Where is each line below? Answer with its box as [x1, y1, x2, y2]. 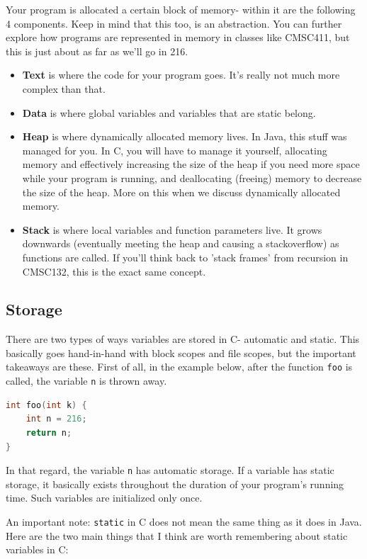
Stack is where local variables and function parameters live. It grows [22, 222, 322, 237]
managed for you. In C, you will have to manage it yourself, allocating [22, 142, 327, 157]
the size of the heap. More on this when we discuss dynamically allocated [22, 184, 341, 199]
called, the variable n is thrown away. [6, 373, 167, 388]
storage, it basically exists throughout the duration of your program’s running [6, 476, 344, 491]
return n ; [26, 427, 72, 438]
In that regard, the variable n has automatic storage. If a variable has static [6, 463, 334, 478]
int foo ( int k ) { [6, 400, 87, 410]
